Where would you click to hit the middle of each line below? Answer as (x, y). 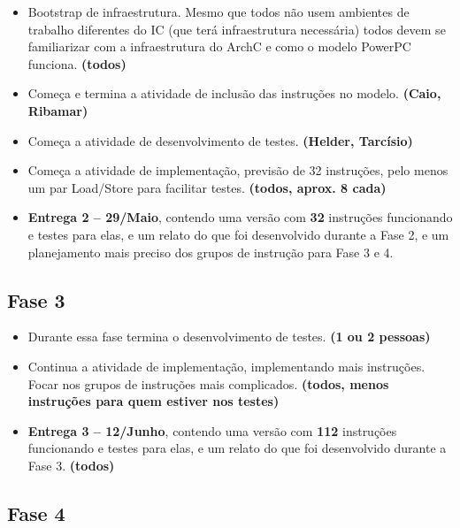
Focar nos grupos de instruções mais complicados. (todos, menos (208, 383)
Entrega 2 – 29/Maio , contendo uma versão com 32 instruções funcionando (240, 217)
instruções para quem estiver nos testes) (153, 401)
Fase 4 (36, 513)
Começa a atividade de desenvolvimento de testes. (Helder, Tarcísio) (220, 140)
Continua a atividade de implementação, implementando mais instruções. (226, 366)
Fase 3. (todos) (71, 465)
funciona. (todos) (77, 63)
